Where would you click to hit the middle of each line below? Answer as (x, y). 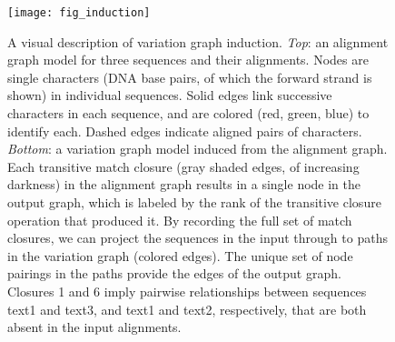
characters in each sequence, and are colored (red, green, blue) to (188, 113)
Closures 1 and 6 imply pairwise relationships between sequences (187, 291)
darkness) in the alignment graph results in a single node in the (184, 184)
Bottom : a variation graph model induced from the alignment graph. (197, 149)
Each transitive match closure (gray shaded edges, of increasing (183, 166)
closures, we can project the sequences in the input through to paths (197, 238)
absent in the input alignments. (94, 327)
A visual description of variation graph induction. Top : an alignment (198, 41)
